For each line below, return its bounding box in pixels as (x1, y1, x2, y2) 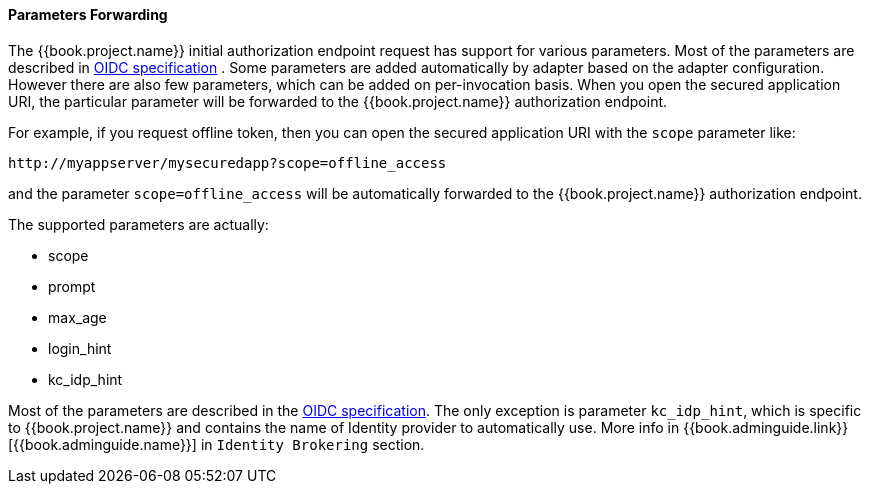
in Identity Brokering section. (200, 435, 425, 453)
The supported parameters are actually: (8, 215, 269, 233)
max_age (48, 308, 107, 326)
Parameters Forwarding (8, 6, 168, 23)
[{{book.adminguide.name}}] (8, 435, 197, 453)
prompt (48, 277, 96, 295)
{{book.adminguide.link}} (683, 418, 849, 436)
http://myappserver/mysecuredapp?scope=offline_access (8, 154, 447, 171)
